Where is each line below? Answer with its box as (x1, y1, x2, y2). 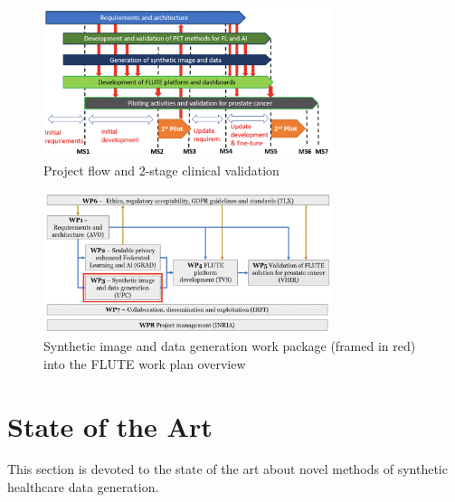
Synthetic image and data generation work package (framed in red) (43, 336, 416, 355)
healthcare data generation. (7, 478, 159, 497)
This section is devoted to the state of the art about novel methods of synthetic (7, 459, 448, 478)
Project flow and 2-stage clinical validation (43, 160, 280, 179)
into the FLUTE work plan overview (43, 354, 246, 373)
